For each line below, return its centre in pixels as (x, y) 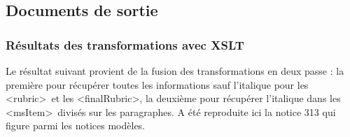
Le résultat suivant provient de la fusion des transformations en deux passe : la (175, 71)
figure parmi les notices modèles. (76, 125)
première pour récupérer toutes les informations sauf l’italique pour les (157, 84)
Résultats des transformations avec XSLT (125, 44)
